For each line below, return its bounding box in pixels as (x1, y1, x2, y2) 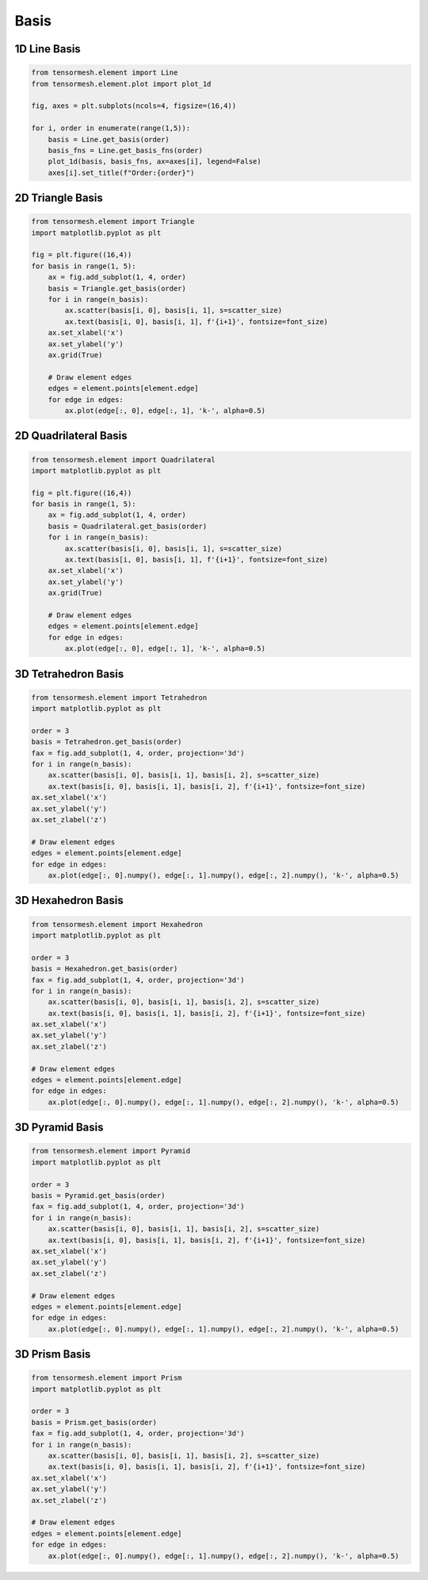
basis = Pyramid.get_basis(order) (31, 1191, 166, 1199)
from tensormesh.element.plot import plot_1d (31, 79, 212, 88)
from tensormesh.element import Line (31, 68, 178, 77)
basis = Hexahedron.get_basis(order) (31, 964, 178, 973)
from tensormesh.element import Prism (31, 1373, 182, 1382)
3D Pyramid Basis (14, 1121, 104, 1134)
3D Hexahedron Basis (14, 894, 124, 907)
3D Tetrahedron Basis (14, 667, 124, 681)
